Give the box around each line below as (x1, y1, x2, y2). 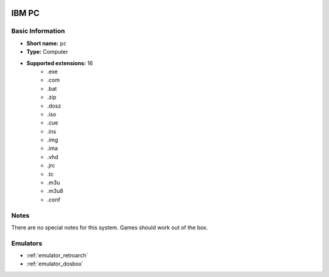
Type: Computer (26, 48, 68, 56)
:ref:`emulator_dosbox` (26, 260, 83, 268)
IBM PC (11, 8, 40, 18)
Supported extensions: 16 (26, 59, 93, 67)
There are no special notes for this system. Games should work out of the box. (11, 223, 208, 231)
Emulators (11, 239, 43, 247)
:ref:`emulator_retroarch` (26, 252, 88, 259)
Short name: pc (26, 40, 67, 47)
